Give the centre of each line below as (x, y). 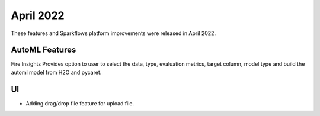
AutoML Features (44, 50)
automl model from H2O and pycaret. (56, 72)
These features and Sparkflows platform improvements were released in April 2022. (113, 33)
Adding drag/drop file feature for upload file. (80, 103)
